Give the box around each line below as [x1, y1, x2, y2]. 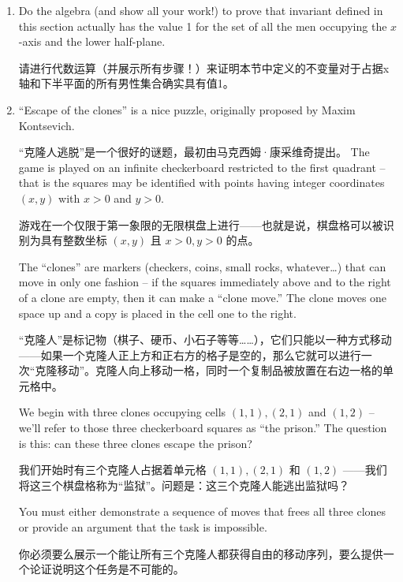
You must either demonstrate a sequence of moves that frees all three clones [18, 503, 386, 520]
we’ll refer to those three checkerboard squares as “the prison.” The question [18, 420, 387, 436]
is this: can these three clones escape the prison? [18, 435, 252, 451]
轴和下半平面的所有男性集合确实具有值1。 [18, 75, 234, 91]
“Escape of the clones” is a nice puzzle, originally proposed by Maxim [18, 101, 356, 118]
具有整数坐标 [40, 232, 107, 248]
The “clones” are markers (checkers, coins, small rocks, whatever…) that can [18, 258, 386, 274]
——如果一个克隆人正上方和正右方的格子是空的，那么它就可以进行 [18, 346, 361, 363]
